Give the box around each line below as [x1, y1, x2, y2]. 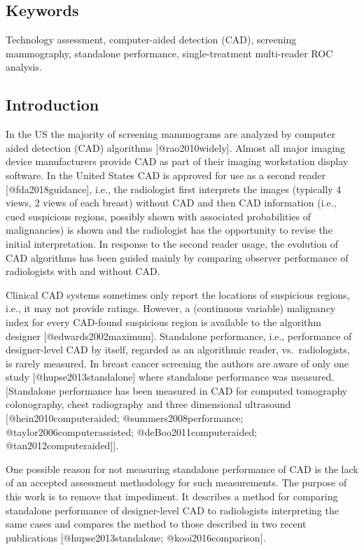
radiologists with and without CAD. [6, 264, 160, 278]
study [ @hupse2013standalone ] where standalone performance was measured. [6, 369, 335, 384]
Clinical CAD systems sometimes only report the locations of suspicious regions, [6, 287, 350, 302]
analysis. [6, 59, 42, 74]
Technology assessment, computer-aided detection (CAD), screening [6, 32, 297, 47]
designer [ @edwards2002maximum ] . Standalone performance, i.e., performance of [6, 328, 352, 343]
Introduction [6, 94, 99, 115]
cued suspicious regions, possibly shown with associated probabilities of [6, 209, 311, 223]
